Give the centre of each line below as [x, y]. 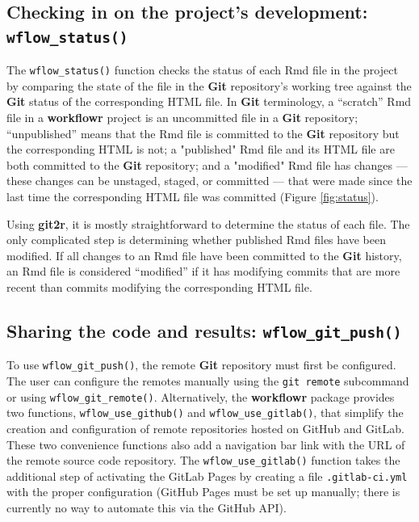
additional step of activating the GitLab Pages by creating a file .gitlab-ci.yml [207, 476]
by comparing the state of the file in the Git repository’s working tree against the [209, 85]
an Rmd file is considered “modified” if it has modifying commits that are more [203, 271]
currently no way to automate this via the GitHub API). [147, 508]
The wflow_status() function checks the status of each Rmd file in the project [202, 70]
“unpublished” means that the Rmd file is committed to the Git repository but [203, 133]
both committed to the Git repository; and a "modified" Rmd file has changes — [207, 164]
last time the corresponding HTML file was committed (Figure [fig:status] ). [193, 196]
